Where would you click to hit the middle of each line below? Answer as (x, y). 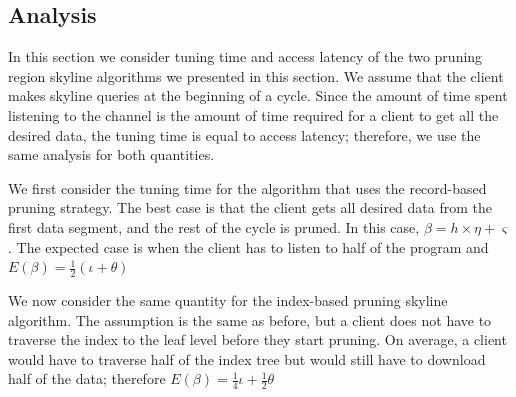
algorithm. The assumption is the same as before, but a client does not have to (250, 319)
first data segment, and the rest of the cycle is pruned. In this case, (214, 226)
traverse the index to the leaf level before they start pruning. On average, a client (257, 339)
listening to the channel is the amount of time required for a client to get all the (253, 114)
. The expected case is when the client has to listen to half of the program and (248, 246)
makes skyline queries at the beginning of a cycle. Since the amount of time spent (258, 95)
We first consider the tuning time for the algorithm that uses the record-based (247, 187)
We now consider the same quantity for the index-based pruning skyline (228, 299)
